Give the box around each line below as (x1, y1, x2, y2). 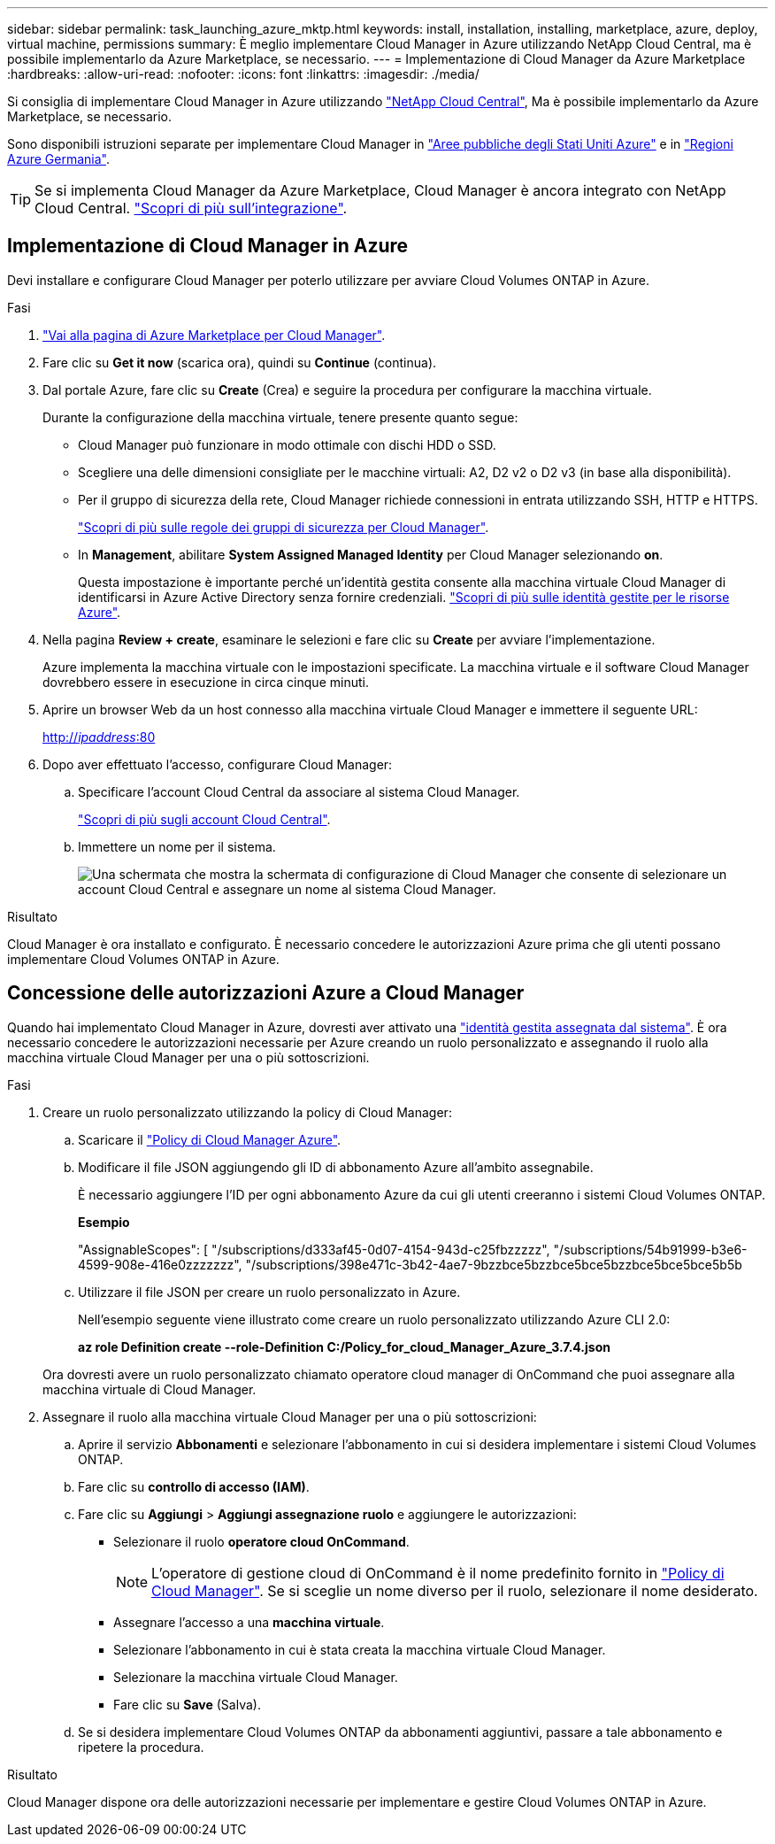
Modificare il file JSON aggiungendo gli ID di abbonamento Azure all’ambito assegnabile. (78, 1159, 594, 1175)
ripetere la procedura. (78, 1739, 204, 1755)
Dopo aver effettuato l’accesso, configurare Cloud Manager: (42, 756, 393, 772)
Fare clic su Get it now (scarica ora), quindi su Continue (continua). (42, 354, 437, 370)
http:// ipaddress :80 (42, 729, 156, 745)
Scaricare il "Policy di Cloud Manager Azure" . (78, 1131, 341, 1147)
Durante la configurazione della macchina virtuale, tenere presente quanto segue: (42, 409, 518, 425)
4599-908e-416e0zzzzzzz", (78, 1256, 242, 1272)
